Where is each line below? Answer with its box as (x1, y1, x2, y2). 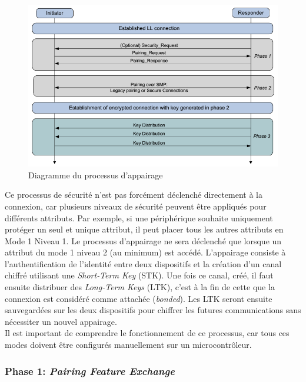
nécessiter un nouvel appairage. (5, 315, 117, 327)
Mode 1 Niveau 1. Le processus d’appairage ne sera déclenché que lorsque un (5, 234, 282, 247)
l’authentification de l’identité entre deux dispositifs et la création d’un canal (5, 257, 282, 270)
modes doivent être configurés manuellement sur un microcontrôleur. (5, 338, 252, 351)
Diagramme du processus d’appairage (28, 168, 163, 181)
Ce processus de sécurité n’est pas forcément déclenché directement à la (5, 188, 263, 201)
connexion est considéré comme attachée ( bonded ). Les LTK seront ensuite (5, 292, 272, 304)
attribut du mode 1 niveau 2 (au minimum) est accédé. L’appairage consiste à (5, 246, 286, 258)
